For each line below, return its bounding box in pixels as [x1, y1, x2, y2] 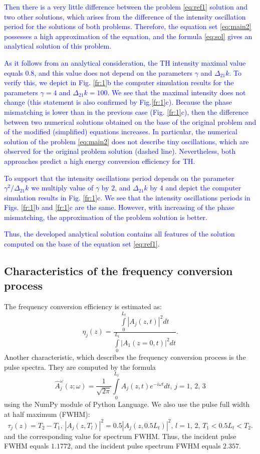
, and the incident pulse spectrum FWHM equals [70, 440, 221, 451]
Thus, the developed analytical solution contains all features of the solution [4, 229, 235, 239]
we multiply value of [31, 182, 94, 193]
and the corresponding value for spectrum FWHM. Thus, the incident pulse [4, 430, 236, 441]
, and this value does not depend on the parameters [34, 67, 193, 78]
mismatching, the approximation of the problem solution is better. [4, 211, 207, 222]
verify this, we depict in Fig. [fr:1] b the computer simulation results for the [4, 77, 234, 88]
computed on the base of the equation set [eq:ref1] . [4, 239, 160, 249]
